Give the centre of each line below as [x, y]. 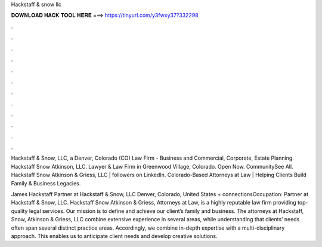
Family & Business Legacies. [46, 183]
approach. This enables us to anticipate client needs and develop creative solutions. [114, 236]
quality [19, 211]
